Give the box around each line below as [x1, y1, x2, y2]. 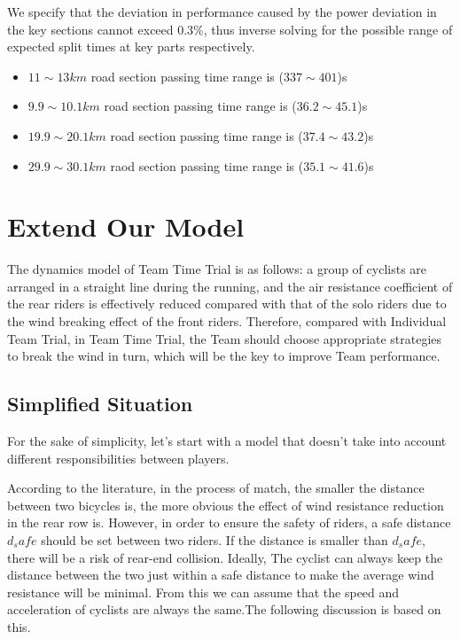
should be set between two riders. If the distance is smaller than [41, 531, 388, 549]
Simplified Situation [7, 390, 193, 417]
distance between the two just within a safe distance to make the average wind [7, 565, 434, 584]
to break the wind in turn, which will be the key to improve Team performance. [7, 347, 441, 365]
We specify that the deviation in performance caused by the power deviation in [7, 3, 437, 20]
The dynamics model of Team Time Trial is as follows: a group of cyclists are [7, 260, 427, 278]
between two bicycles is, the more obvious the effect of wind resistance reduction [7, 495, 444, 514]
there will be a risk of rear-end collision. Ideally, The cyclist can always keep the [7, 548, 443, 566]
